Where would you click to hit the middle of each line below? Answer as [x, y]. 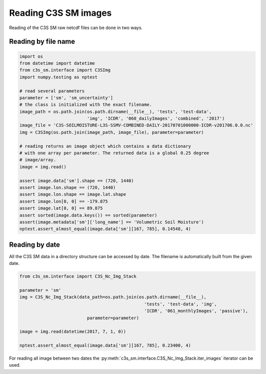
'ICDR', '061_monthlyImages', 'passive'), [196, 311]
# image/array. [38, 160]
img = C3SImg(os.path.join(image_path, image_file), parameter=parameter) [112, 132]
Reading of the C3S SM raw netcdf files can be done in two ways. [76, 28]
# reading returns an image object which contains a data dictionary [105, 146]
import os [31, 56]
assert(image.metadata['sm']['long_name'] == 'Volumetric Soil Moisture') [112, 222]
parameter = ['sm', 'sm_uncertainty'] [66, 98]
